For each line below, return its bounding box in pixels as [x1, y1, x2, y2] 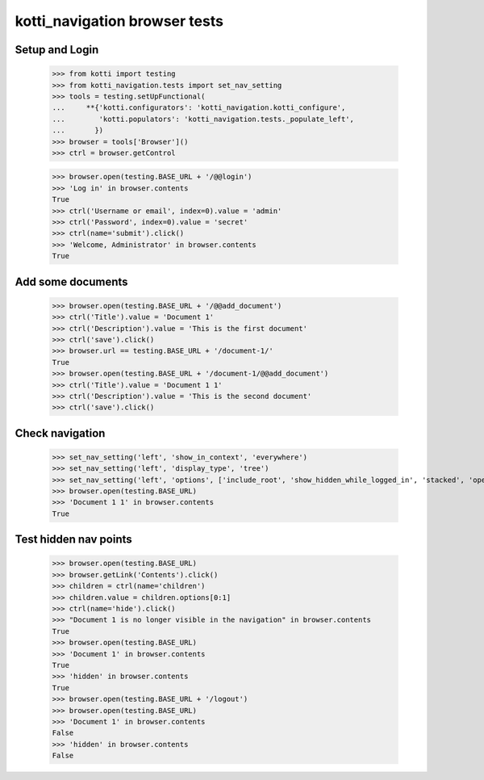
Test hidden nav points [15, 533, 132, 547]
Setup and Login [15, 43, 99, 57]
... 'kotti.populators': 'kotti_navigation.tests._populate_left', [52, 114, 355, 124]
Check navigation [15, 426, 106, 440]
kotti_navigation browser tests [15, 12, 223, 30]
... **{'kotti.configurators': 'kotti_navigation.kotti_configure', [52, 103, 346, 112]
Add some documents [15, 275, 128, 288]
